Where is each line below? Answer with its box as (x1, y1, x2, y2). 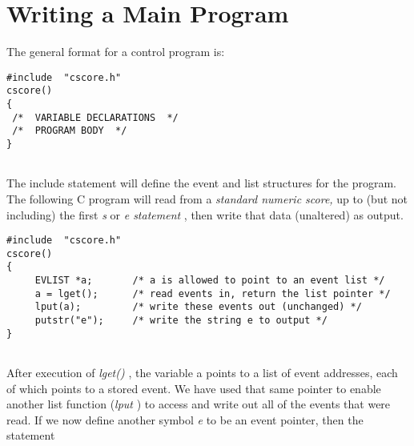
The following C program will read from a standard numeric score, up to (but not (6, 190, 408, 207)
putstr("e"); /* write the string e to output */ (34, 315, 328, 327)
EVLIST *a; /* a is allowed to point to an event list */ (34, 275, 385, 287)
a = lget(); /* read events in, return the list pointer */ (34, 287, 391, 299)
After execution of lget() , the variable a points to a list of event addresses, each (6, 364, 398, 380)
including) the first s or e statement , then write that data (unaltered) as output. (6, 206, 404, 223)
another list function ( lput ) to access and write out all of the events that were (6, 396, 391, 412)
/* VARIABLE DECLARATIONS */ (12, 111, 179, 123)
